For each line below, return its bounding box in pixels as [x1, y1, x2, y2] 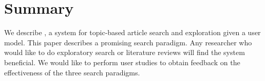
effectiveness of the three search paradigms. [4, 67, 140, 77]
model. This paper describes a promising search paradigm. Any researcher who [4, 37, 252, 47]
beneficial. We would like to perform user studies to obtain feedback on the [4, 57, 240, 67]
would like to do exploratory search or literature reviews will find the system [4, 47, 245, 58]
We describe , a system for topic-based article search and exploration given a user [4, 27, 261, 38]
